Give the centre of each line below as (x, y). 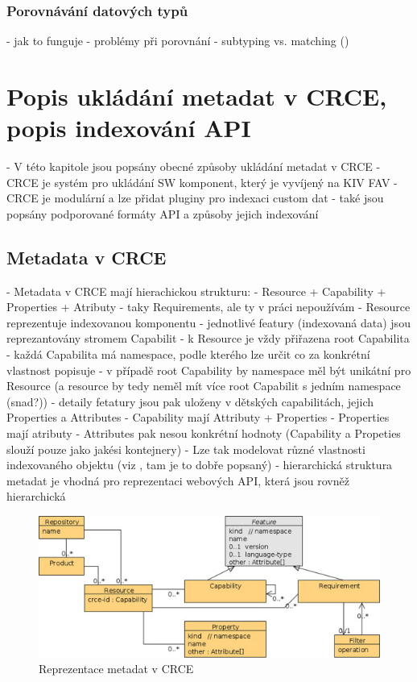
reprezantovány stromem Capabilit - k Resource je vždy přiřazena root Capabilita (208, 338)
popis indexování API (129, 128)
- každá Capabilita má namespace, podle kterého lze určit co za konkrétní (188, 354)
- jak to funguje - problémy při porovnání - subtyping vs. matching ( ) (178, 41)
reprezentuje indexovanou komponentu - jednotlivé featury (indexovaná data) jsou (208, 322)
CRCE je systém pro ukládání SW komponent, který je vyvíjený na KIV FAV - (202, 182)
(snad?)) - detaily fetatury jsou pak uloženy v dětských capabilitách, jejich (190, 401)
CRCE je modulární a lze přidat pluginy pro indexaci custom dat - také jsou (195, 198)
